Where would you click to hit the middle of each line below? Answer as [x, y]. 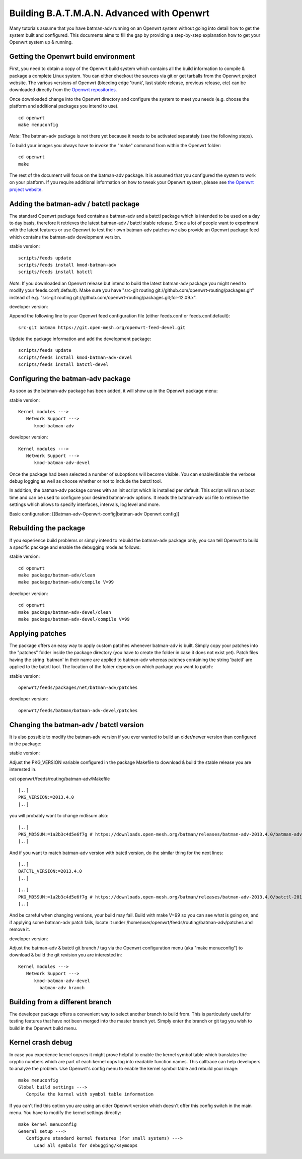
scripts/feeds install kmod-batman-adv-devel [75, 357]
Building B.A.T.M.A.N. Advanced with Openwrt [109, 13]
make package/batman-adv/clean [57, 575]
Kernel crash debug [41, 1042]
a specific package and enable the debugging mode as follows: [75, 547]
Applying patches [38, 633]
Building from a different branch [60, 1002]
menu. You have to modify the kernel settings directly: [65, 1113]
